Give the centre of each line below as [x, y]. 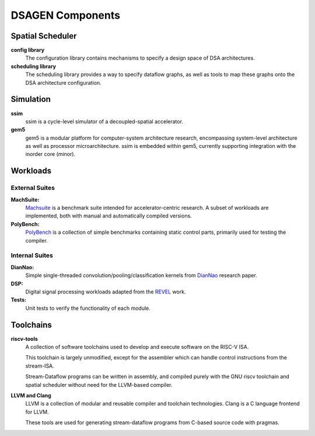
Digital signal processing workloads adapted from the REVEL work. [106, 292]
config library [28, 50]
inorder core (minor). [50, 154]
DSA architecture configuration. [63, 82]
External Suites [33, 188]
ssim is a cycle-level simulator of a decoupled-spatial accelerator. [104, 121]
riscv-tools [24, 338]
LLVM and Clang [31, 395]
